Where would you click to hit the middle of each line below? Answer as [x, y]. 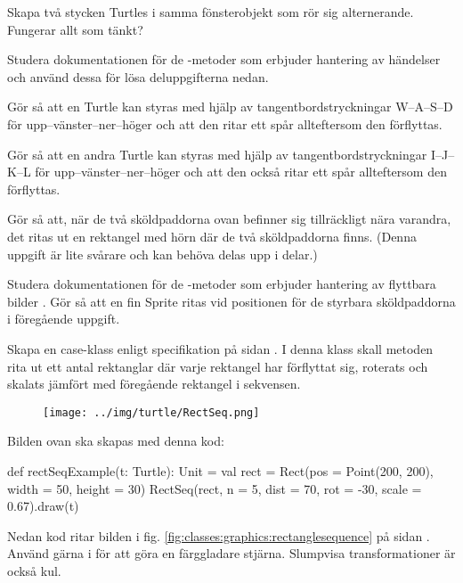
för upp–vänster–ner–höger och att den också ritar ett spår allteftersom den [241, 172]
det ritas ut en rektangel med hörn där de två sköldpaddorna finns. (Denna [212, 236]
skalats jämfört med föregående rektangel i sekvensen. [154, 384]
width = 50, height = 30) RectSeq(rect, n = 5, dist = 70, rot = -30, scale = [215, 488]
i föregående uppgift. [64, 319]
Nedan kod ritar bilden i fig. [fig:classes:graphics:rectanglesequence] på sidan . [219, 535]
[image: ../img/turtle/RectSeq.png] [151, 412]
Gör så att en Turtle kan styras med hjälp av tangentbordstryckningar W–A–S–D [230, 107]
